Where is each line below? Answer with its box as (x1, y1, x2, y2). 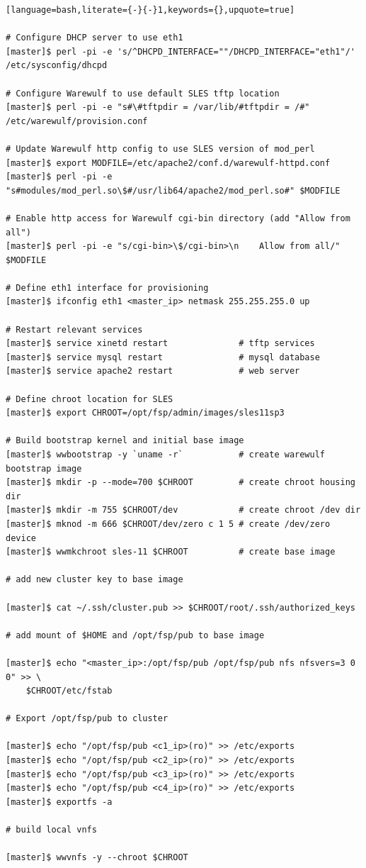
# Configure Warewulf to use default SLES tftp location (6, 88, 280, 99)
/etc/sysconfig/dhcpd (6, 60, 108, 71)
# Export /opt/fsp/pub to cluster (6, 713, 168, 724)
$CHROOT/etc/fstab (25, 686, 113, 696)
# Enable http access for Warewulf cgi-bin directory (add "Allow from (6, 213, 350, 223)
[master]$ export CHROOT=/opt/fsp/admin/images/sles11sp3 (6, 408, 285, 418)
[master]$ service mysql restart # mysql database (6, 352, 320, 362)
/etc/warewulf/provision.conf (6, 116, 148, 126)
